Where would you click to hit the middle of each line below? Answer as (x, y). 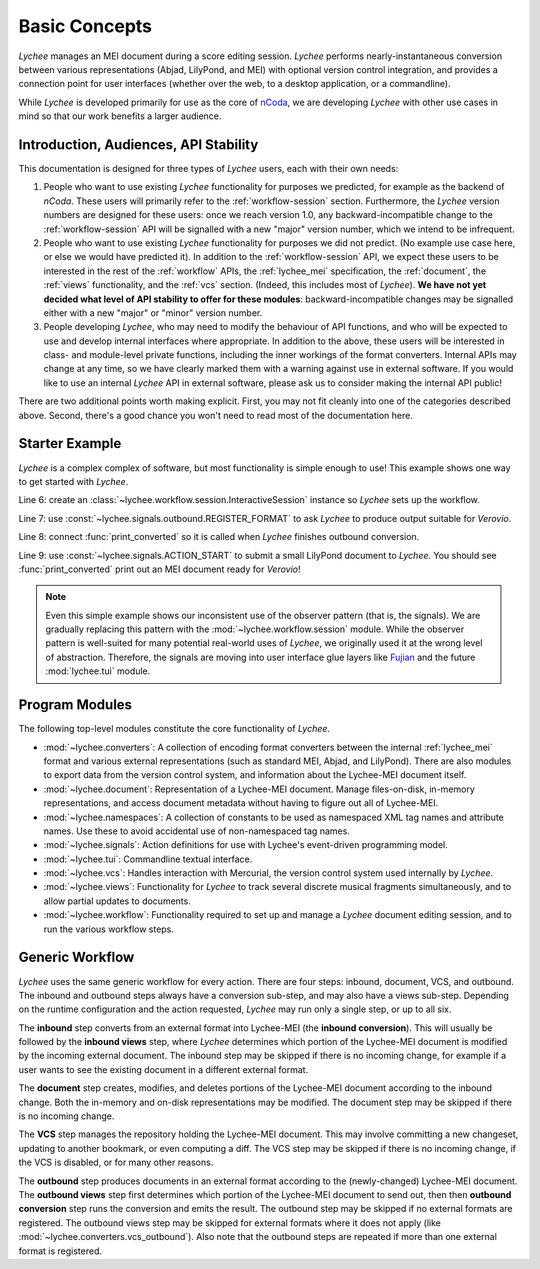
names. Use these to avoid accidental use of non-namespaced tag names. (196, 831)
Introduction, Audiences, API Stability (138, 144)
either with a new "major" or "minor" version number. (153, 312)
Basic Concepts (85, 26)
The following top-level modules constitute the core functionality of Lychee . (174, 729)
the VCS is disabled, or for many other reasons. (116, 1162)
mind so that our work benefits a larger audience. (120, 116)
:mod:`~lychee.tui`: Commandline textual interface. (148, 859)
